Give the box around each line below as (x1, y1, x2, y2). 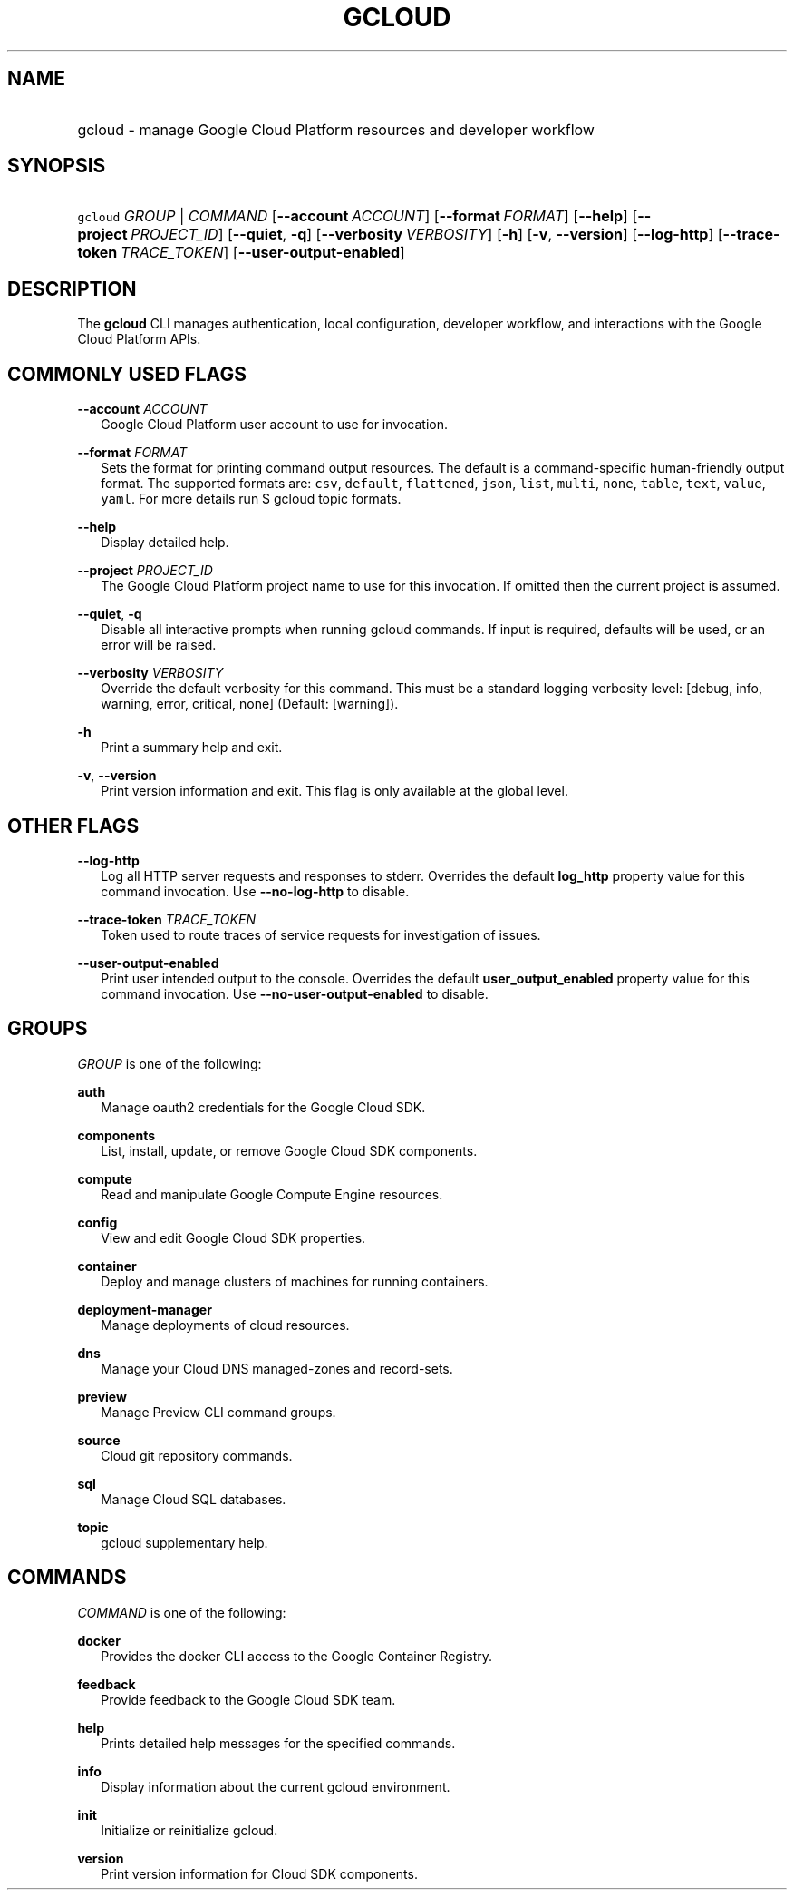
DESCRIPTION (7, 277, 137, 300)
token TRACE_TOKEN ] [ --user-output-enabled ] (77, 243, 405, 262)
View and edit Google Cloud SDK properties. (101, 1229, 366, 1246)
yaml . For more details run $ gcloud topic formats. (101, 491, 402, 507)
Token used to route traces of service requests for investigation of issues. (101, 926, 541, 943)
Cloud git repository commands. (101, 1447, 293, 1463)
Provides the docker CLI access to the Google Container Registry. (101, 1648, 493, 1664)
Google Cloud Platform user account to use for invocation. (101, 416, 448, 433)
